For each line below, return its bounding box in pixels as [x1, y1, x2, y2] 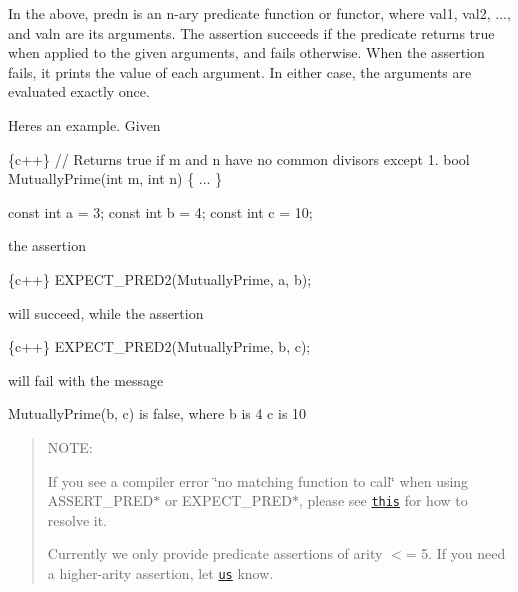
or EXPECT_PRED [164, 490, 292, 511]
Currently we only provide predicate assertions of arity [47, 543, 383, 564]
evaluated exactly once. [8, 81, 150, 102]
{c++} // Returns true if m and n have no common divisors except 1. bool [8, 148, 470, 169]
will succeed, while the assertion [8, 302, 204, 323]
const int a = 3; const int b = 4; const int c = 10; [8, 201, 313, 222]
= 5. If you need [405, 543, 506, 564]
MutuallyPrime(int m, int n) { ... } [8, 168, 223, 189]
